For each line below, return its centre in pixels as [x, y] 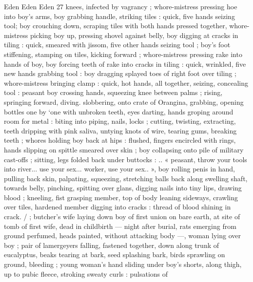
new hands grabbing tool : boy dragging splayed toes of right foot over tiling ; [120, 73]
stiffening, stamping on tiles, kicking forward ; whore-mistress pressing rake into [123, 54]
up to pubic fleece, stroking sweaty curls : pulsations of [86, 273]
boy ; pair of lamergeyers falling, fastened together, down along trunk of [111, 245]
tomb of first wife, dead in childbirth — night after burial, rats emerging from [120, 226]
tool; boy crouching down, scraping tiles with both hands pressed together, [116, 26]
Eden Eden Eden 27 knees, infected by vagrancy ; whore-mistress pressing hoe [121, 6]
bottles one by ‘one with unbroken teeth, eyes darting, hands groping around [119, 111]
